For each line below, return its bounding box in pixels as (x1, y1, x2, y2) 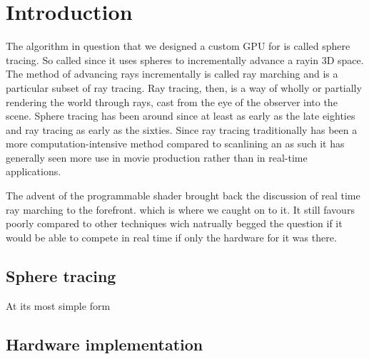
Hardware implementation (6, 333, 203, 355)
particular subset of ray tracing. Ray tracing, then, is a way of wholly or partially (6, 80, 362, 95)
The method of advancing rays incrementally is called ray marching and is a (6, 66, 338, 81)
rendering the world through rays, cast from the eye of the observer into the (6, 94, 338, 109)
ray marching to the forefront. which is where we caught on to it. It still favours (6, 202, 355, 217)
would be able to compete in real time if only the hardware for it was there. (6, 229, 337, 244)
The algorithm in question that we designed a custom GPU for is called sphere (6, 38, 350, 53)
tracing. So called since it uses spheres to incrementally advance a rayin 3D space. (6, 52, 364, 67)
